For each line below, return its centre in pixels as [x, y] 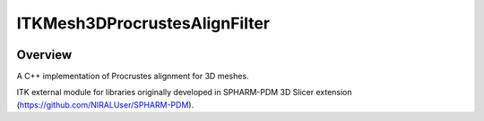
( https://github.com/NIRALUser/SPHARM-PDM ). [105, 105]
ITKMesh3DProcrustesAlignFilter [143, 23]
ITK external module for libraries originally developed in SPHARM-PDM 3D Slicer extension [185, 93]
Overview [44, 55]
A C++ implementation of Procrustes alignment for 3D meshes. [133, 77]
